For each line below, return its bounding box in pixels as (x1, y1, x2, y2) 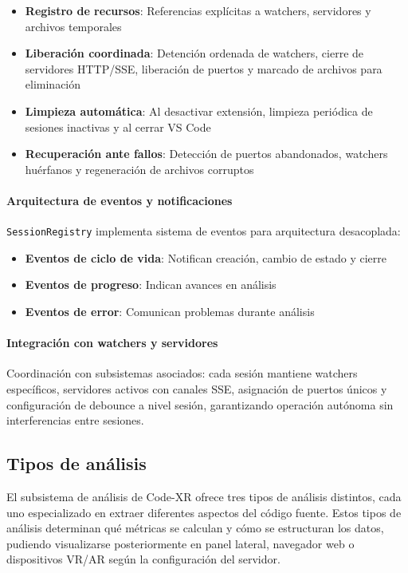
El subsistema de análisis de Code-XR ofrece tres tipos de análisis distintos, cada (6, 488, 402, 504)
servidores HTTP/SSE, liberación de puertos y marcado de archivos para (25, 60, 382, 77)
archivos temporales (25, 18, 122, 34)
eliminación (25, 76, 81, 93)
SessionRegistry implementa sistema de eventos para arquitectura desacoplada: (6, 223, 401, 239)
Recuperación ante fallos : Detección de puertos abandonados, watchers (25, 145, 388, 162)
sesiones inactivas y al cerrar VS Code (25, 118, 211, 135)
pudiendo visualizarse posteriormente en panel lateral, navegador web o (6, 535, 355, 551)
